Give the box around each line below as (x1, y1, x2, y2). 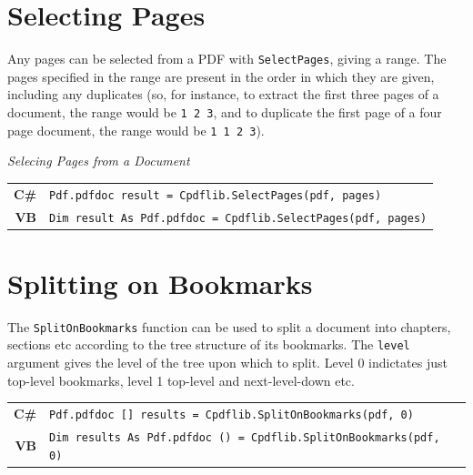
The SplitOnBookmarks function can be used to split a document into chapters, (7, 317, 451, 336)
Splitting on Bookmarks (7, 264, 313, 301)
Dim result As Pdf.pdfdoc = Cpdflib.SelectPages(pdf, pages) (49, 211, 428, 225)
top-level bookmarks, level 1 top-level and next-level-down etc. (7, 370, 355, 389)
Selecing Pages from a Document (7, 151, 190, 170)
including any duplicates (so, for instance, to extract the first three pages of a (7, 85, 439, 104)
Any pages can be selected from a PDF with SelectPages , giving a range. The (7, 49, 447, 68)
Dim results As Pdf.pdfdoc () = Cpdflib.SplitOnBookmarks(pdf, (49, 430, 440, 444)
